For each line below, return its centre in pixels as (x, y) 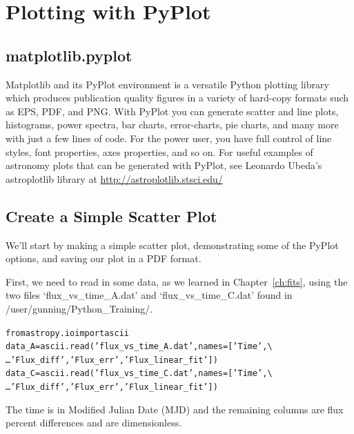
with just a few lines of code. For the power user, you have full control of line (169, 138)
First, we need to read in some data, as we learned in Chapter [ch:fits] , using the (177, 281)
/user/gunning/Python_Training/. (79, 308)
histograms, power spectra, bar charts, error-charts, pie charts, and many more (172, 125)
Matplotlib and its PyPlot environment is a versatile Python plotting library (167, 84)
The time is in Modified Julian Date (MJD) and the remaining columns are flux (175, 409)
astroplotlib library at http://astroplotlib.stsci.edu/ (114, 178)
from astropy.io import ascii (67, 333)
